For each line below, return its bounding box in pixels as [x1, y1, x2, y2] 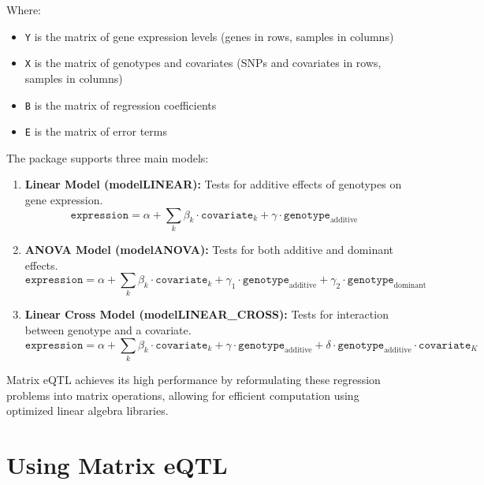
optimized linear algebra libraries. [6, 402, 169, 419]
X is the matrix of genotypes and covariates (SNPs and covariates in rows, [24, 54, 382, 71]
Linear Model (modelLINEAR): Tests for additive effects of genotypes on [24, 176, 402, 192]
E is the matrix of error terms [24, 123, 167, 140]
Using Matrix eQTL [6, 448, 228, 480]
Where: [6, 2, 41, 17]
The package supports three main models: [6, 149, 209, 166]
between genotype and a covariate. [24, 322, 192, 338]
